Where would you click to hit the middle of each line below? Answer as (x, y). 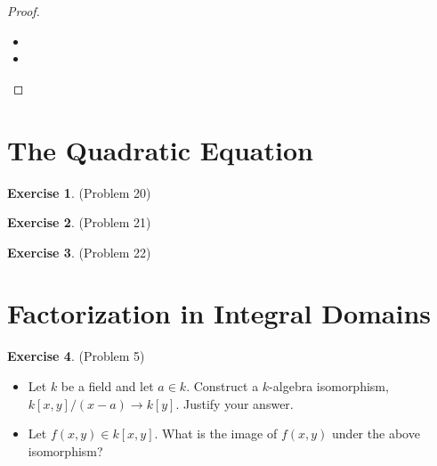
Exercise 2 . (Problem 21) (79, 222)
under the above (376, 433)
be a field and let (107, 386)
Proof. (24, 11)
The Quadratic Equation (160, 149)
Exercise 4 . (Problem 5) (76, 356)
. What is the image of (216, 433)
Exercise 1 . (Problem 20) (79, 192)
